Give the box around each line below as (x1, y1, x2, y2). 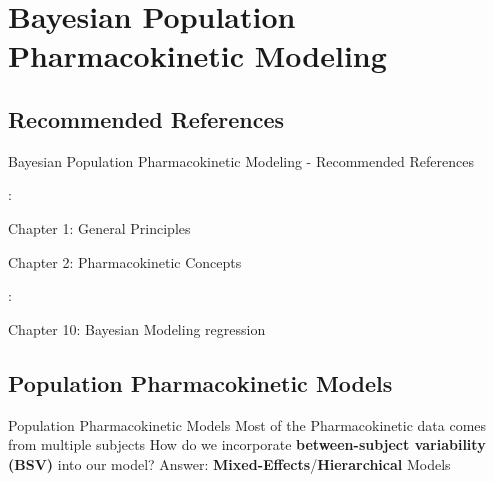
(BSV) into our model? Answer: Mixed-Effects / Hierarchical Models (8, 453, 451, 474)
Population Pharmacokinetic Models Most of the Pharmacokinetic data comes (8, 414, 487, 435)
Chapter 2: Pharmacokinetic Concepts (8, 251, 242, 272)
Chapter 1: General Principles (8, 217, 191, 238)
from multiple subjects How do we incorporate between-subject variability (8, 434, 486, 455)
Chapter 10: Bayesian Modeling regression (8, 318, 266, 339)
